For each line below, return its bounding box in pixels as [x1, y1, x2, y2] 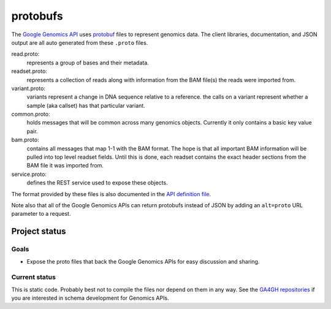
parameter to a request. [11, 210, 71, 218]
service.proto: [11, 170, 47, 178]
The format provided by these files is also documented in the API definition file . [11, 190, 211, 197]
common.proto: [11, 110, 50, 118]
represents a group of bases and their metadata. [26, 59, 150, 66]
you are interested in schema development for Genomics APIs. [11, 294, 169, 302]
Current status [11, 273, 56, 281]
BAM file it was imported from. [26, 162, 104, 169]
